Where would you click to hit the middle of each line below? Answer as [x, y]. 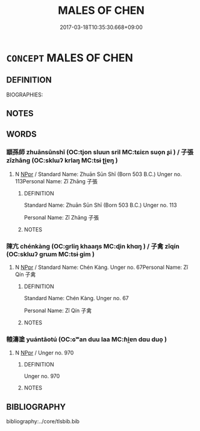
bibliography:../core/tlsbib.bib [43, 421]
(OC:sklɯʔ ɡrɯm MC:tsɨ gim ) [51, 254]
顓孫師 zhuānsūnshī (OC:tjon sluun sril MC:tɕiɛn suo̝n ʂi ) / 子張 [100, 153]
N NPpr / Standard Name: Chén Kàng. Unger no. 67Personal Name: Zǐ [102, 267]
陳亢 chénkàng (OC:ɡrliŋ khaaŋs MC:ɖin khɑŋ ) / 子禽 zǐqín [93, 246]
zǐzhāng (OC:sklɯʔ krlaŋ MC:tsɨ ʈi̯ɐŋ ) [62, 160]
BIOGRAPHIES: [25, 95]
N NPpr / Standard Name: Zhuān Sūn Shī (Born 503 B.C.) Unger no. [98, 174]
